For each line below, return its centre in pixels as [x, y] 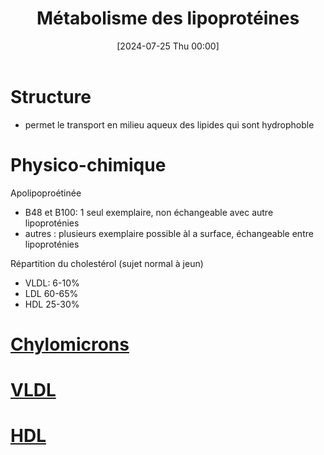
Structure [51, 96]
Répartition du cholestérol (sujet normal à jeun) [107, 263]
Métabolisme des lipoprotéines [168, 18]
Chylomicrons [70, 344]
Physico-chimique [88, 164]
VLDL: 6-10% [52, 283]
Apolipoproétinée [46, 193]
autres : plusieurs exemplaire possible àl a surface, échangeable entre [169, 233]
